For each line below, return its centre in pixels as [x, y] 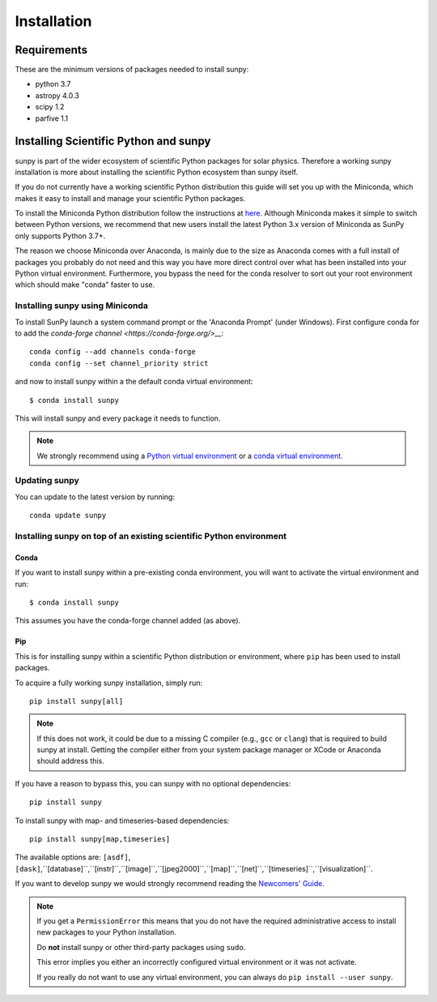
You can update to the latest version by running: [95, 497]
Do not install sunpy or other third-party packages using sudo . [141, 947]
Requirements [51, 50]
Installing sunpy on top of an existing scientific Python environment [151, 536]
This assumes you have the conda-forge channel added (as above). [128, 621]
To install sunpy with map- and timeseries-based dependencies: [122, 820]
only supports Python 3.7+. [60, 236]
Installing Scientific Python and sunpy [113, 141]
